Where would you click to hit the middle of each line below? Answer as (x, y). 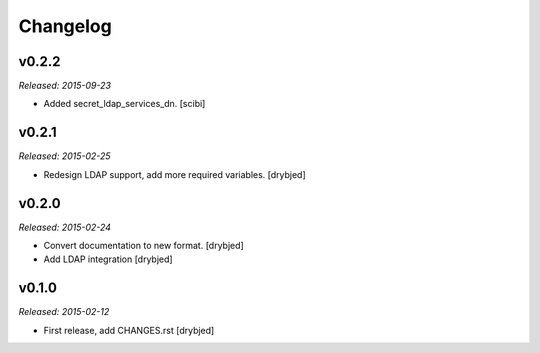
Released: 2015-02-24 (65, 227)
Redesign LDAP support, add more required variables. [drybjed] (175, 174)
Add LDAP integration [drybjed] (108, 259)
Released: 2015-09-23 (65, 86)
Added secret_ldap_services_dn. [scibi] (124, 104)
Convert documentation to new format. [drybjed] (143, 246)
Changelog (65, 26)
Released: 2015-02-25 (64, 156)
